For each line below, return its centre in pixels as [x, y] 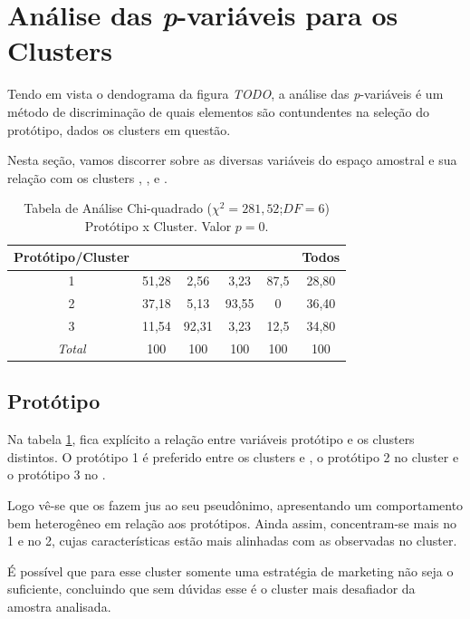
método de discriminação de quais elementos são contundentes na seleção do [218, 111]
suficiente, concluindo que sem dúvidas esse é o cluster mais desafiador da [211, 589]
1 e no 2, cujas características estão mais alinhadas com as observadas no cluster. [232, 541]
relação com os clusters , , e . [87, 177]
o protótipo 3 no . [57, 474]
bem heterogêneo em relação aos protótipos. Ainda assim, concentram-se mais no [232, 522]
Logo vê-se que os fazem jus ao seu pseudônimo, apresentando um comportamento [235, 504]
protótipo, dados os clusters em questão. [119, 129]
